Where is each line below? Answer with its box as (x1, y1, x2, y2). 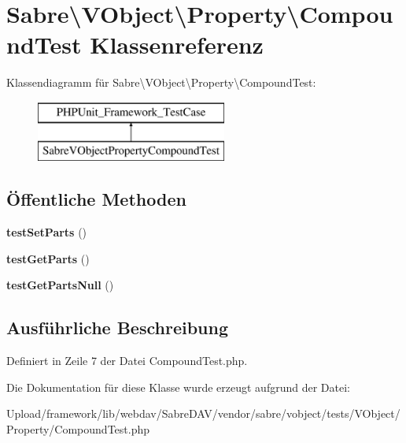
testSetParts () (6, 224, 87, 240)
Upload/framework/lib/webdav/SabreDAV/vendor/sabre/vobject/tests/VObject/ (6, 405, 400, 422)
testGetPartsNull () (6, 277, 114, 293)
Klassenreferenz (90, 28, 264, 61)
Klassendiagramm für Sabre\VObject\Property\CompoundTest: (6, 74, 316, 91)
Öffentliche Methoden (6, 187, 186, 211)
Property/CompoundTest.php (6, 421, 150, 437)
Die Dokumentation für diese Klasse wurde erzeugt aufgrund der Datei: (6, 378, 350, 395)
